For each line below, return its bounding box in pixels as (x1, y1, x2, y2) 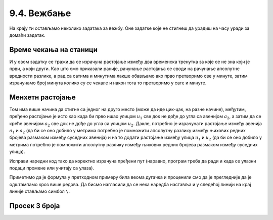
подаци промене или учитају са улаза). (9, 165, 95, 171)
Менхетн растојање (9, 93, 76, 101)
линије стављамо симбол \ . (9, 188, 70, 194)
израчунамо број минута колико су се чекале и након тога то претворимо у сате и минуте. (9, 80, 207, 86)
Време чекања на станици (9, 45, 98, 54)
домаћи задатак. (9, 32, 45, 38)
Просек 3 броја (9, 202, 60, 210)
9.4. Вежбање (9, 8, 71, 19)
